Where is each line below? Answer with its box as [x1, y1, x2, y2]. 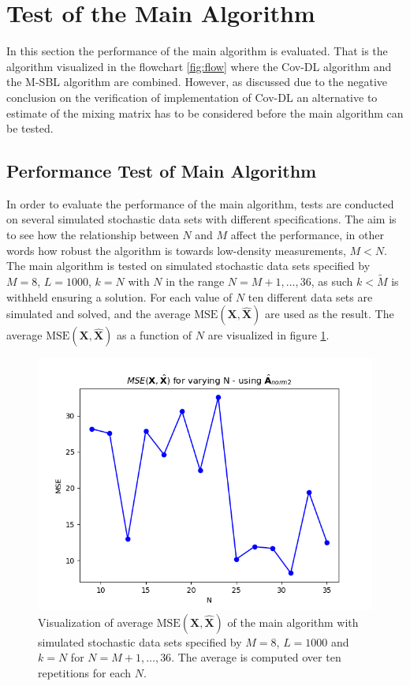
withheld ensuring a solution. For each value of [6, 288, 233, 305]
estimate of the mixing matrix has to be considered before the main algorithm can [6, 104, 404, 121]
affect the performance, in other [230, 227, 384, 243]
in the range [166, 273, 225, 290]
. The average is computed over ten [171, 649, 341, 665]
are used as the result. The [265, 306, 394, 322]
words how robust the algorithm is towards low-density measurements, [6, 242, 346, 258]
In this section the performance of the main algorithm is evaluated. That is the [6, 43, 388, 59]
